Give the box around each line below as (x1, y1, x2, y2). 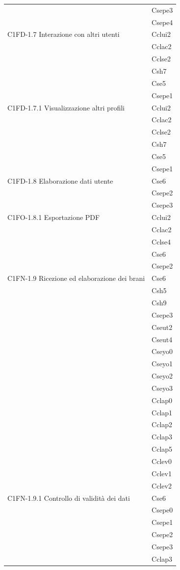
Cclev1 (152, 468, 172, 478)
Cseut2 (152, 322, 173, 332)
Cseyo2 (152, 371, 173, 381)
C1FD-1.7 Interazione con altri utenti (7, 29, 120, 39)
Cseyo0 (152, 346, 173, 356)
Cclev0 (152, 456, 172, 466)
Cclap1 (152, 407, 173, 417)
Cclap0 (152, 395, 173, 405)
